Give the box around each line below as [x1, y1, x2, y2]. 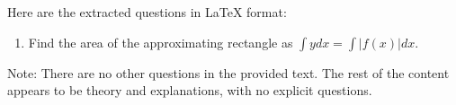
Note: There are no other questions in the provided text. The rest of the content [7, 63, 450, 82]
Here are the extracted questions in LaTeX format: [7, 3, 287, 21]
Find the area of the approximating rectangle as [28, 32, 293, 51]
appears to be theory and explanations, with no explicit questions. [7, 81, 372, 100]
